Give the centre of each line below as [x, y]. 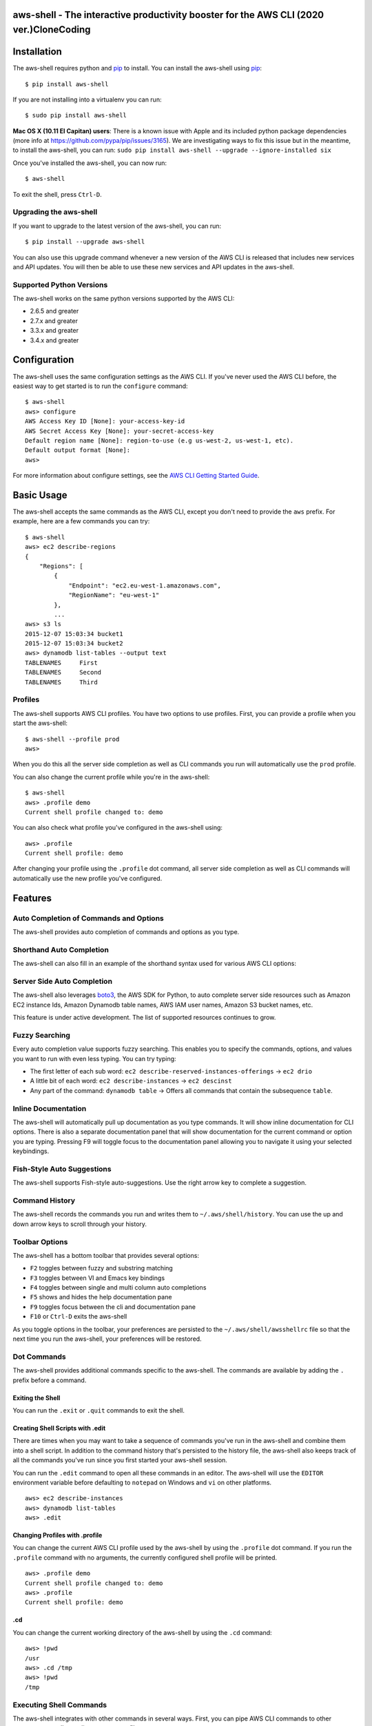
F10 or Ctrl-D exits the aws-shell [79, 1317]
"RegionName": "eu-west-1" [114, 595]
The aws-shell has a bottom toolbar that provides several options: [106, 1255]
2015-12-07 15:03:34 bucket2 [74, 643]
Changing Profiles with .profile [58, 1535]
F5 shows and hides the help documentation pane [101, 1297]
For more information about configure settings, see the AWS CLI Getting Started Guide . [136, 476]
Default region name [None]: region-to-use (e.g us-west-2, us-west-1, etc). [159, 440]
